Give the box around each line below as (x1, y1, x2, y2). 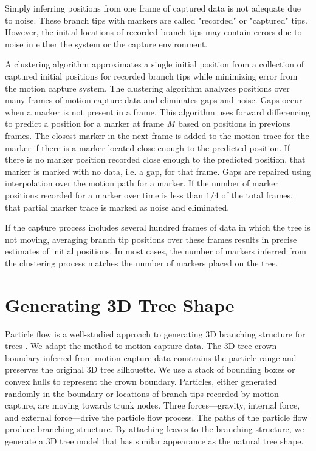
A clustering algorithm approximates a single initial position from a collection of (5, 58, 304, 70)
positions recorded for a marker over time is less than (5, 188, 204, 201)
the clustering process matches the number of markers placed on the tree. (5, 256, 278, 269)
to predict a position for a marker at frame (5, 117, 164, 130)
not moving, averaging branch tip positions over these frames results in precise (5, 232, 297, 245)
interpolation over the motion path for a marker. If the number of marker (5, 177, 278, 189)
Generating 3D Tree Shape (5, 292, 235, 317)
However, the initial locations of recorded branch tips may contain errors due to (5, 25, 302, 38)
